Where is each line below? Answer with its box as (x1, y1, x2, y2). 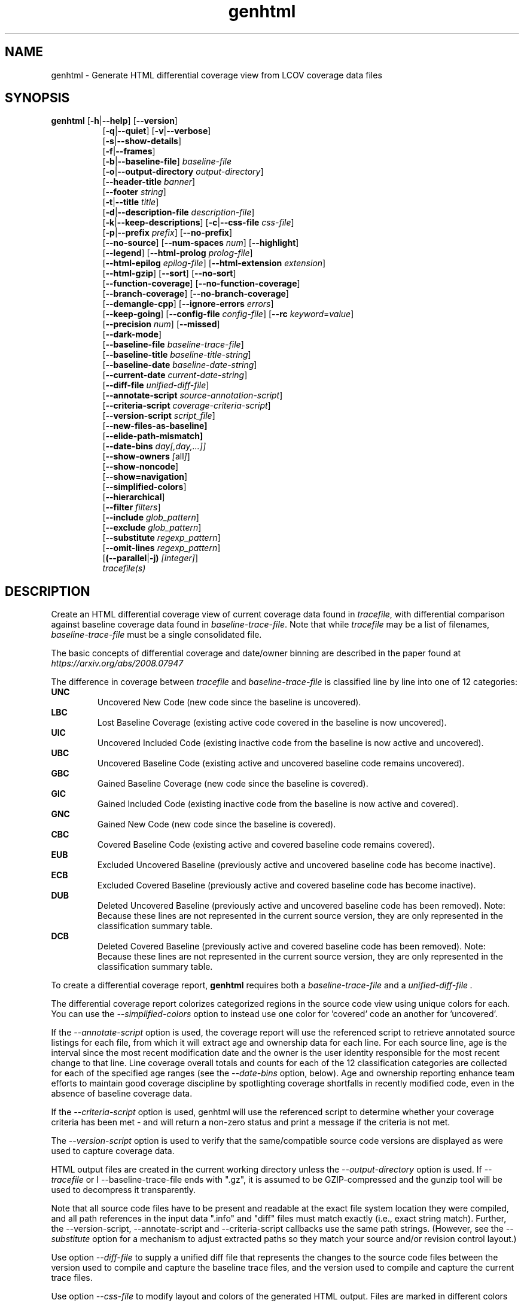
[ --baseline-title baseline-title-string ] (102, 349, 251, 360)
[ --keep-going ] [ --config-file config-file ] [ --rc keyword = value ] (102, 309, 354, 319)
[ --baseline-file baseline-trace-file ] (102, 339, 244, 350)
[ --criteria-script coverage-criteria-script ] (102, 400, 271, 411)
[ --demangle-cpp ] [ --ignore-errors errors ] (102, 299, 274, 309)
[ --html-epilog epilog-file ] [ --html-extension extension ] (102, 258, 326, 269)
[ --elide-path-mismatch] (102, 431, 203, 442)
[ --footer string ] (102, 187, 166, 197)
